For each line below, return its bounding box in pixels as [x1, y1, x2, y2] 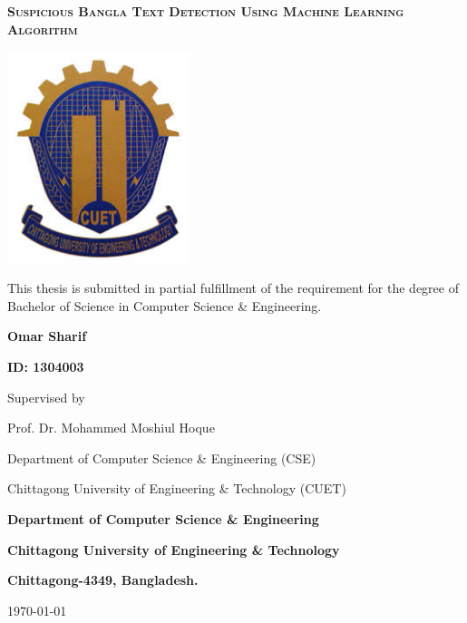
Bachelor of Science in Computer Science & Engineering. [7, 296, 322, 315]
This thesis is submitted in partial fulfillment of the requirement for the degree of [7, 278, 459, 297]
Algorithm [7, 19, 78, 38]
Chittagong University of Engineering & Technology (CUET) [7, 479, 346, 498]
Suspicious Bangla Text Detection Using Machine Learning [7, 2, 404, 20]
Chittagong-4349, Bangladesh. [7, 570, 199, 589]
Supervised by [7, 387, 85, 406]
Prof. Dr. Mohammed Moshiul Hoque [7, 418, 215, 437]
